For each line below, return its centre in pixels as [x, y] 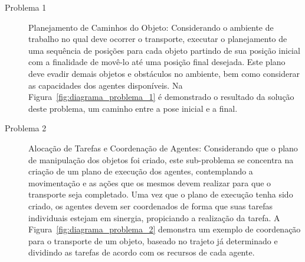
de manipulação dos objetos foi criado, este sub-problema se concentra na [161, 159]
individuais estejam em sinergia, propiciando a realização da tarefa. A [154, 217]
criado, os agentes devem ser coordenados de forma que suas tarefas [151, 206]
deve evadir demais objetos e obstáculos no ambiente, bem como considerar [164, 73]
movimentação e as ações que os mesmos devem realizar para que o [150, 182]
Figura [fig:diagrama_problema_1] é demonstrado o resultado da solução [161, 97]
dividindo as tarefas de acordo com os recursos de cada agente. [142, 252]
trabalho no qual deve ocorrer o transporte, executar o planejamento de [158, 39]
